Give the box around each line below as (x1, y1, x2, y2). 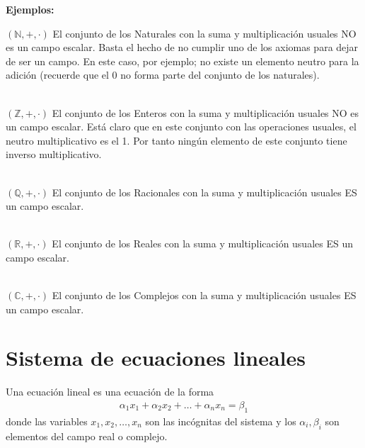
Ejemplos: (6, 2, 54, 16)
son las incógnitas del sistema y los (145, 413, 296, 428)
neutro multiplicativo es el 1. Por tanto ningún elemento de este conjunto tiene (6, 133, 347, 147)
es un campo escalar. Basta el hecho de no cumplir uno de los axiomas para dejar (6, 40, 359, 55)
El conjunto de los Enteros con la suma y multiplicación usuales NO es (52, 105, 359, 120)
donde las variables (6, 413, 88, 428)
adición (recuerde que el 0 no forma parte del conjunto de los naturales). (6, 67, 320, 82)
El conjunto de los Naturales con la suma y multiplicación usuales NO (52, 26, 357, 40)
